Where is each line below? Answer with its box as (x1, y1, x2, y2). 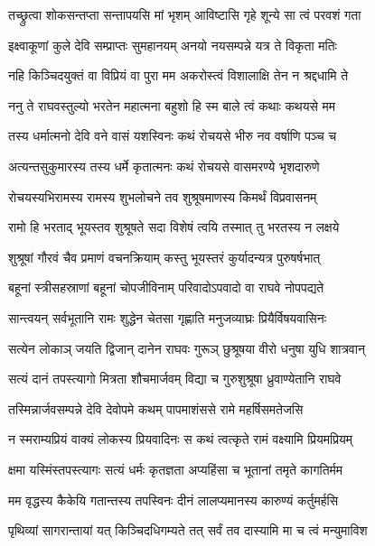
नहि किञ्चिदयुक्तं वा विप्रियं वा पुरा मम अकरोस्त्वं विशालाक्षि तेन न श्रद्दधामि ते (8, 66, 349, 85)
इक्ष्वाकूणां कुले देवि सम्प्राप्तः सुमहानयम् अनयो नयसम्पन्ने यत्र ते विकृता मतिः (8, 35, 337, 54)
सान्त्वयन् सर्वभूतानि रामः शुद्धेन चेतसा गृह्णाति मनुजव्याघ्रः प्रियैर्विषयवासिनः (8, 308, 327, 327)
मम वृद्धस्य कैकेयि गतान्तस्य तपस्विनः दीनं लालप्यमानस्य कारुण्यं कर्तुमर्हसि (8, 490, 338, 509)
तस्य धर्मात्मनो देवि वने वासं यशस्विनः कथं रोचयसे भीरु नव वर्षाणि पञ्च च (8, 126, 337, 145)
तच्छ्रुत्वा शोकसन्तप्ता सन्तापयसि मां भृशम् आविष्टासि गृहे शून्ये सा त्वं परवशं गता (8, 5, 361, 23)
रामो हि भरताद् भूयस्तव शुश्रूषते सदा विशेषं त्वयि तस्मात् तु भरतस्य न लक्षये (8, 217, 340, 236)
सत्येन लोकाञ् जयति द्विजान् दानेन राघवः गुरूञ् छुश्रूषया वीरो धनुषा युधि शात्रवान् (8, 338, 365, 357)
